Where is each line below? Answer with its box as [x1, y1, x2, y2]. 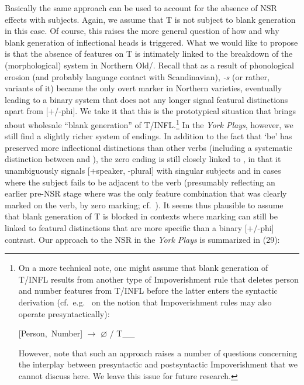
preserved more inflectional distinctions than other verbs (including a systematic [5, 141, 292, 153]
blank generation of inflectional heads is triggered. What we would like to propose [5, 36, 298, 48]
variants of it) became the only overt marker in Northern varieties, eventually [5, 82, 282, 94]
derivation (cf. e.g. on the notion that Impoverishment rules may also [18, 295, 272, 308]
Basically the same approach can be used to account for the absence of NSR [5, 2, 277, 13]
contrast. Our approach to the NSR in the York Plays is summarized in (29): [5, 233, 280, 245]
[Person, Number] [18, 327, 83, 339]
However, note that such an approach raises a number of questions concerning [18, 346, 298, 359]
